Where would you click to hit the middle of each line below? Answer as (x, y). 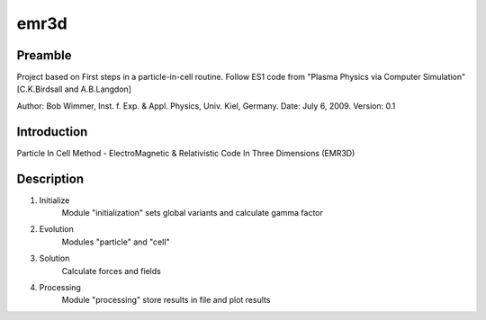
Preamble (44, 55)
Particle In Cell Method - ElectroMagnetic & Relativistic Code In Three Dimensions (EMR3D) (186, 153)
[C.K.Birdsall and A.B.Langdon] (74, 89)
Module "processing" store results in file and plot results (166, 300)
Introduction (52, 132)
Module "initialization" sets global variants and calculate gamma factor (193, 213)
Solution (54, 258)
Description (50, 178)
